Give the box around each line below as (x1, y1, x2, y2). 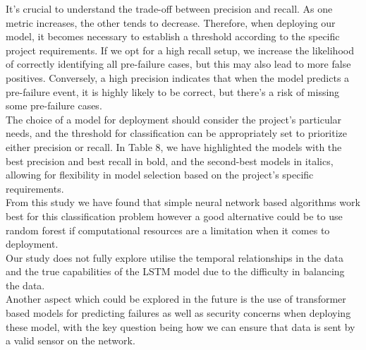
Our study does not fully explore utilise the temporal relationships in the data (6, 250, 343, 265)
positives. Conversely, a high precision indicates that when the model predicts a (6, 70, 350, 85)
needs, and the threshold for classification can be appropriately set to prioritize (6, 126, 348, 140)
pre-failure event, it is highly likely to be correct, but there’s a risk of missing (6, 84, 340, 99)
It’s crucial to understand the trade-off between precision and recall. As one (6, 1, 333, 16)
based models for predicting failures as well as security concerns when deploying (6, 306, 351, 320)
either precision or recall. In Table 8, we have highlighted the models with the (6, 139, 342, 154)
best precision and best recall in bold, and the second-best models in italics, (6, 153, 334, 168)
